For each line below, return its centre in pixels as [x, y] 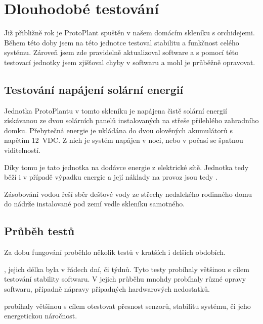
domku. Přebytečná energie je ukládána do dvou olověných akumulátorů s [118, 130]
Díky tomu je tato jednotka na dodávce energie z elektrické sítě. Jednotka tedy [126, 167]
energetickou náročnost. [41, 316]
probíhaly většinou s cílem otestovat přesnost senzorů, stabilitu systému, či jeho [127, 306]
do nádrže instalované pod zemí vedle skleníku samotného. [95, 204]
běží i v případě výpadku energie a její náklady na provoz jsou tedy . [111, 177]
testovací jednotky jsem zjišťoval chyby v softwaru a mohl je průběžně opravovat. [130, 62]
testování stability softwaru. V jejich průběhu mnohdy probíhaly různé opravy [125, 279]
